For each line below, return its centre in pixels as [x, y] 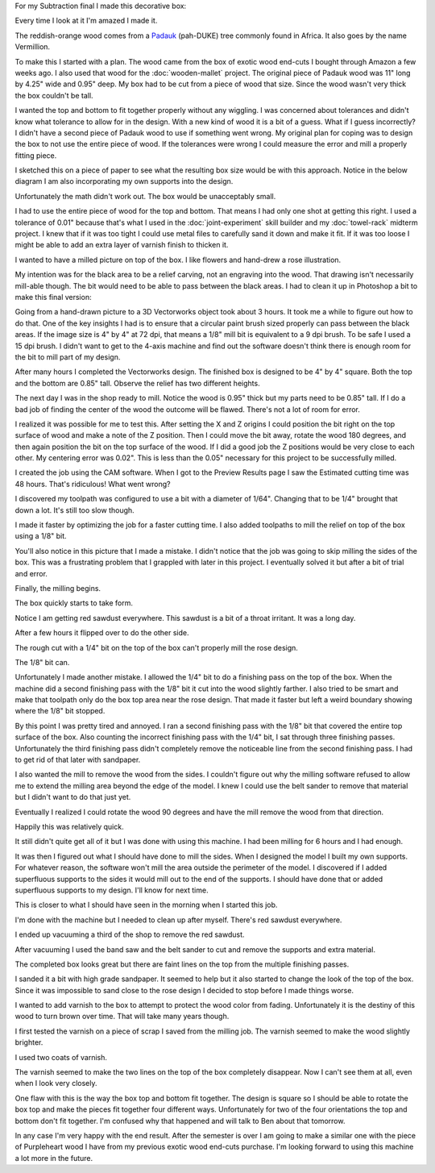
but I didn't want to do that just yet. [73, 797]
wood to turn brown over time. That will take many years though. [122, 1017]
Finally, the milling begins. [58, 588]
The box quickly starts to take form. [74, 603]
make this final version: [53, 297]
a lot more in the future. [54, 1158]
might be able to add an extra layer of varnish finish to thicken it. [122, 245]
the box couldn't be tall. [54, 95]
